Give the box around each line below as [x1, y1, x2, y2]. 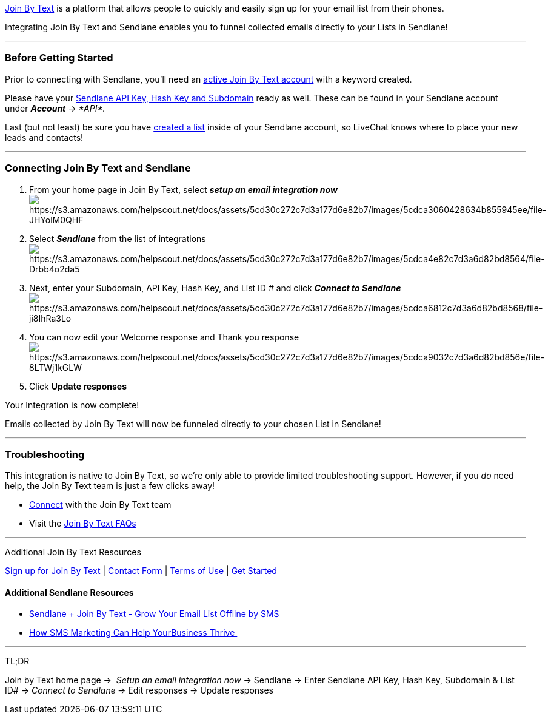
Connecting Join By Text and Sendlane [5, 162, 191, 175]
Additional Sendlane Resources [5, 587, 134, 598]
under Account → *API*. [5, 103, 105, 113]
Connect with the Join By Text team [29, 499, 172, 510]
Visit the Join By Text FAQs [29, 518, 136, 529]
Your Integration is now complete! [5, 399, 139, 410]
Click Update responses [29, 380, 127, 391]
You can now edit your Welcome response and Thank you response [29, 331, 299, 342]
